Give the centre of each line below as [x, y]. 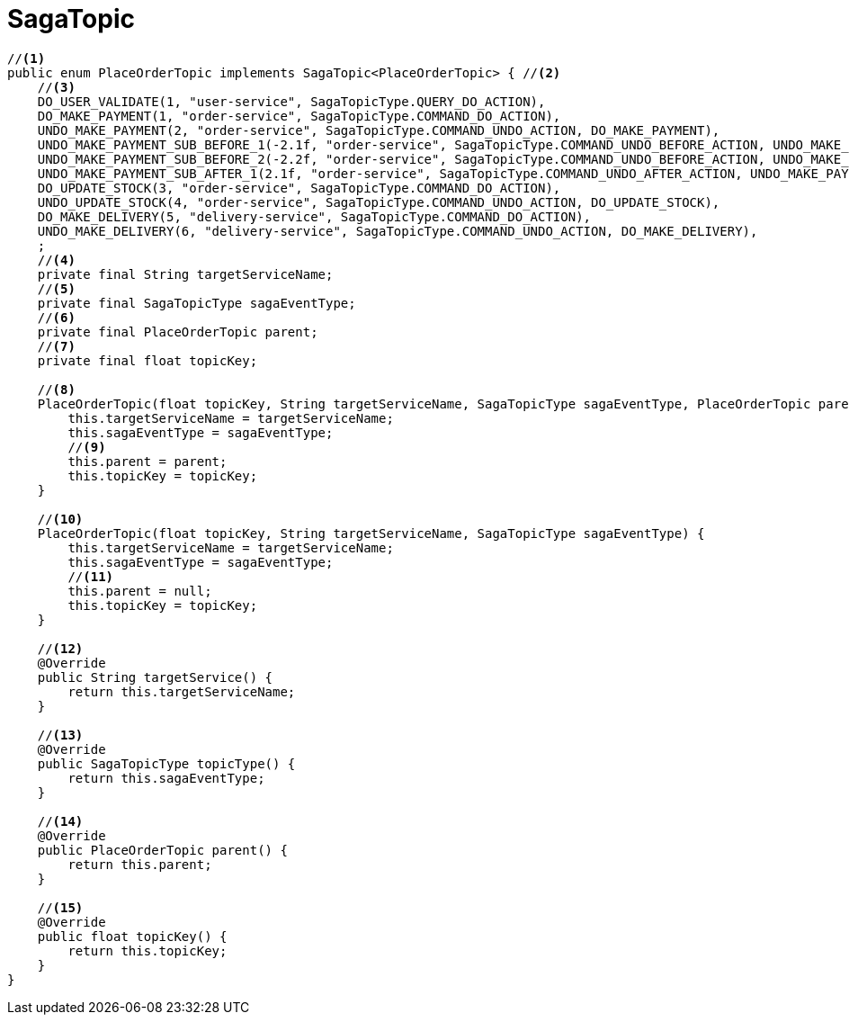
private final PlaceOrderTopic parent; [178, 332]
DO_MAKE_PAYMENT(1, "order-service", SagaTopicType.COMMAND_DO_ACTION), [299, 116]
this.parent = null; [140, 591]
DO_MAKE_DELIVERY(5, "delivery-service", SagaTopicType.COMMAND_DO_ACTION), [314, 216]
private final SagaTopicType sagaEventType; [197, 303]
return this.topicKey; [147, 950]
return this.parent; [140, 864]
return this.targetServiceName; [182, 691]
